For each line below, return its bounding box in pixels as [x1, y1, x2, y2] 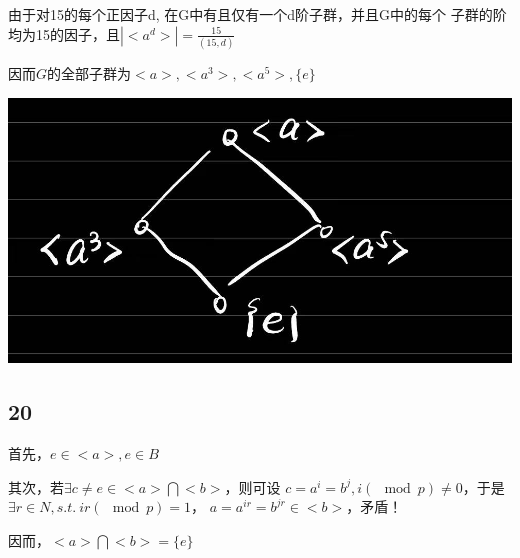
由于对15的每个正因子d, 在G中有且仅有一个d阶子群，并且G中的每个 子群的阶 [8, 4, 507, 24]
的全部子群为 [47, 62, 132, 83]
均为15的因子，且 [8, 23, 120, 44]
